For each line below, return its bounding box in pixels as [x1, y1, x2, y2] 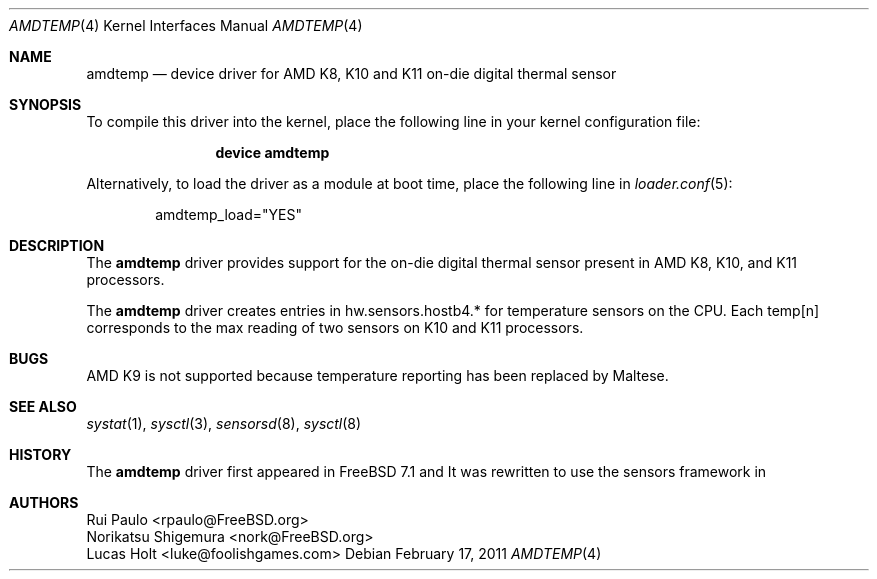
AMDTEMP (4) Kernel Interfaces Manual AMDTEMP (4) [9, 17, 363, 34]
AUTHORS [9, 494, 79, 511]
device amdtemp [215, 144, 330, 161]
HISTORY [9, 446, 72, 463]
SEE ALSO [9, 398, 77, 415]
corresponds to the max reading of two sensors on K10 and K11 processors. [86, 319, 584, 336]
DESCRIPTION [9, 237, 105, 254]
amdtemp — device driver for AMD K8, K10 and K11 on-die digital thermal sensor [86, 65, 617, 82]
